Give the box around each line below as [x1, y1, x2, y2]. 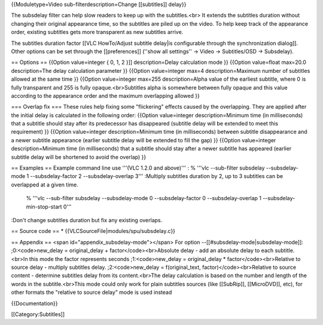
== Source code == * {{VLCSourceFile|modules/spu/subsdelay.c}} [11, 228, 176, 235]
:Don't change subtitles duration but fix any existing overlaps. [11, 216, 163, 223]
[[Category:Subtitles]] [11, 311, 65, 318]
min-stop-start [26, 203, 62, 210]
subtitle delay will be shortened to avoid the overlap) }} [11, 153, 147, 161]
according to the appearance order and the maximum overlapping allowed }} [11, 92, 200, 99]
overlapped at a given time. [11, 181, 78, 188]
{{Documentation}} [11, 299, 58, 307]
